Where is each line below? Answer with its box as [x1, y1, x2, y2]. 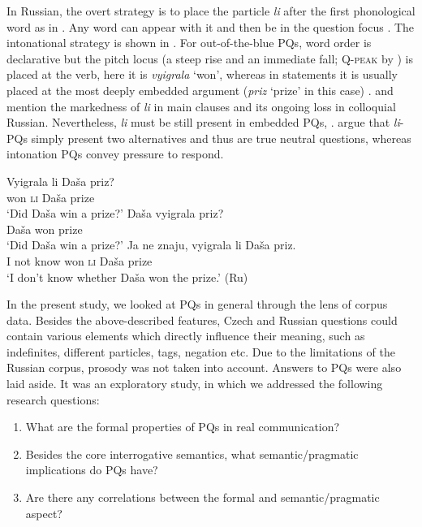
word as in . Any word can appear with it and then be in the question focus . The [6, 18, 415, 35]
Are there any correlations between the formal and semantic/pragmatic [25, 489, 380, 506]
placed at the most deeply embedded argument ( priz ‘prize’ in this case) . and [6, 81, 394, 98]
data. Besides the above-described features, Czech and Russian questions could [6, 311, 398, 328]
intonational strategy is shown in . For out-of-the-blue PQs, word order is [6, 34, 372, 51]
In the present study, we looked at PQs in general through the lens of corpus [6, 296, 388, 313]
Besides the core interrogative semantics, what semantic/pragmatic [25, 445, 359, 462]
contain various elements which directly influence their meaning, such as [6, 327, 365, 344]
